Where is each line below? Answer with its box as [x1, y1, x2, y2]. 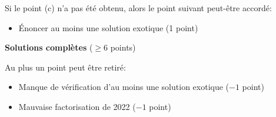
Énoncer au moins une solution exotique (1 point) [18, 21, 198, 34]
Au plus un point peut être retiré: [5, 61, 126, 73]
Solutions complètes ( [5, 41, 93, 54]
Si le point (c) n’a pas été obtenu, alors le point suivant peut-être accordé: [5, 2, 272, 14]
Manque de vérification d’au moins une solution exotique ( [18, 81, 230, 93]
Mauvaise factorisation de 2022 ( [18, 100, 136, 112]
